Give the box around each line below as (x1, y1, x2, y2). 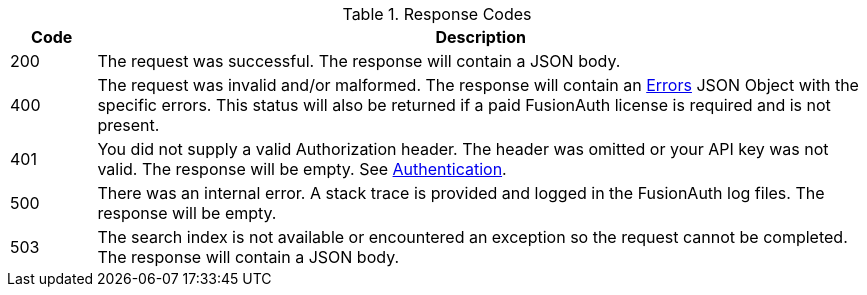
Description (435, 27, 526, 47)
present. (97, 115, 160, 135)
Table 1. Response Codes (342, 4, 532, 24)
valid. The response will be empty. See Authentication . (97, 159, 507, 179)
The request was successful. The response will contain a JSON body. (97, 51, 621, 71)
